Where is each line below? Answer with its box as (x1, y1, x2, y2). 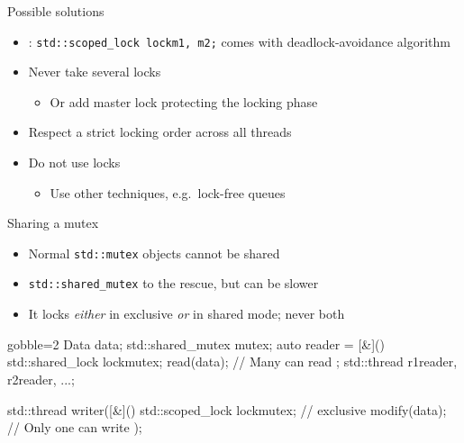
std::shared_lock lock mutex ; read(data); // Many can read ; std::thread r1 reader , (7, 352, 458, 371)
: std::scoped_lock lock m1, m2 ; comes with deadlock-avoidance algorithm (28, 32, 450, 50)
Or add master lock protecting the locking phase (50, 92, 318, 111)
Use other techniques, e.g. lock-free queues (50, 183, 286, 202)
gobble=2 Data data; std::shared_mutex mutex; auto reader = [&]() (7, 334, 385, 353)
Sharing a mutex (7, 213, 99, 232)
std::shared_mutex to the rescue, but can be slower (28, 274, 319, 293)
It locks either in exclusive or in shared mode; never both (28, 304, 345, 323)
